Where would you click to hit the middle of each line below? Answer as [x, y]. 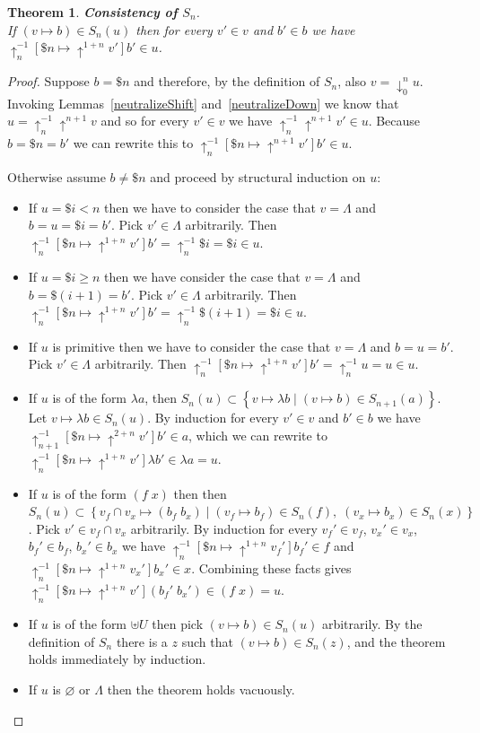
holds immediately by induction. [117, 659]
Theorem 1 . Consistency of [92, 12]
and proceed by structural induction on [258, 176]
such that [207, 641]
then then [200, 493]
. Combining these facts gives [271, 567]
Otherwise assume [57, 176]
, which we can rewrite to [258, 436]
